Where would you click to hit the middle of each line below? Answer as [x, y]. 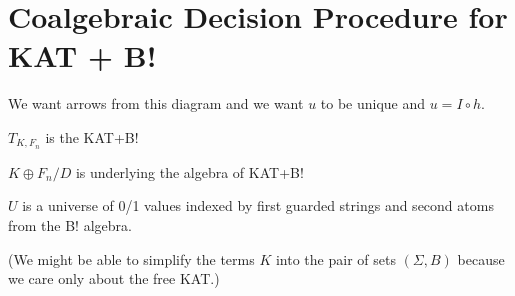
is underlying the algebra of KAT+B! [189, 171]
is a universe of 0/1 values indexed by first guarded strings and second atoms [258, 205]
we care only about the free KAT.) [114, 278]
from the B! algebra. [70, 224]
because [481, 258]
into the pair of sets [335, 258]
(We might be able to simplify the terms [131, 258]
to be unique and [373, 103]
